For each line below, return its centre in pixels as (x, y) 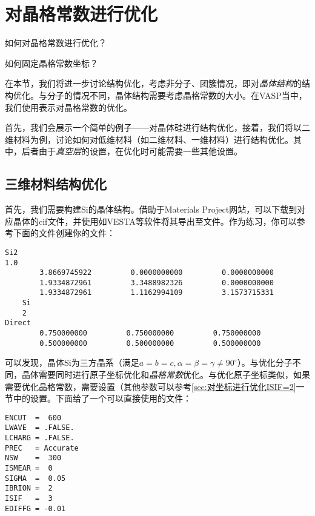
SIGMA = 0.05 (35, 478)
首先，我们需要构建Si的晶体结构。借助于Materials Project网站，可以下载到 (151, 209)
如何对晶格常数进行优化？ (56, 43)
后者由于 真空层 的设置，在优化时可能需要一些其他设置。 (132, 151)
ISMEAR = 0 (29, 468)
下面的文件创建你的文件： (64, 233)
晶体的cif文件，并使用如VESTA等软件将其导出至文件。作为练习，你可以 (155, 221)
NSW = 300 (33, 458)
